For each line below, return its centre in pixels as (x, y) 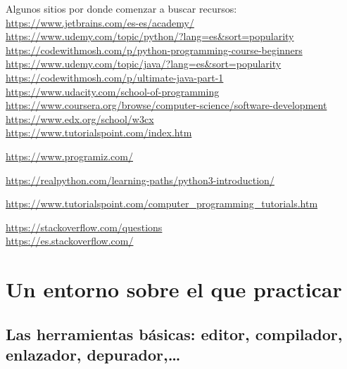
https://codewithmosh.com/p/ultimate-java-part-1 (115, 77)
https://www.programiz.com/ (69, 156)
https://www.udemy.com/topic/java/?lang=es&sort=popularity (144, 64)
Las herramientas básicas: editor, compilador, (174, 334)
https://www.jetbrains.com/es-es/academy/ (100, 22)
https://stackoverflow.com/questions (84, 227)
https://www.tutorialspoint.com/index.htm (99, 132)
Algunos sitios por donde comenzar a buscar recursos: (121, 8)
